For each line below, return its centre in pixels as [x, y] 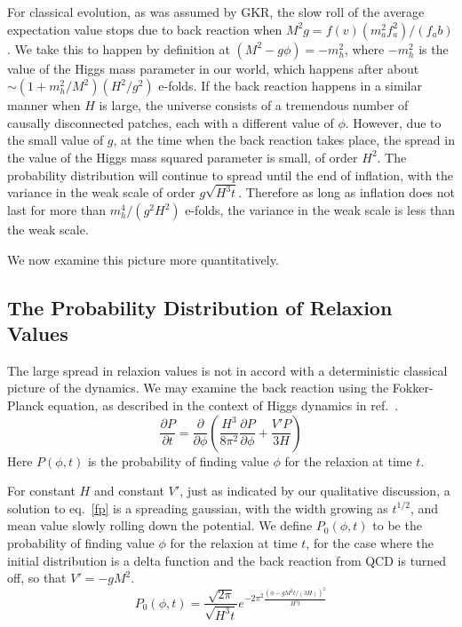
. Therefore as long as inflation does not [347, 192]
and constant [129, 491]
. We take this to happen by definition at [119, 48]
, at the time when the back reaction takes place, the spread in [284, 140]
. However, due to [393, 122]
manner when [44, 105]
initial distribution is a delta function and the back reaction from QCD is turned [227, 560]
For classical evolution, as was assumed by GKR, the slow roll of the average [216, 12]
